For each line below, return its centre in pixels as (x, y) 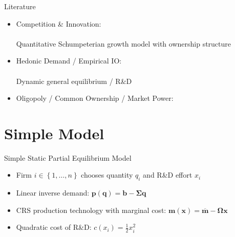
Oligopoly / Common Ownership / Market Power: (95, 98)
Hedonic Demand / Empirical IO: (69, 61)
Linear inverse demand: (53, 193)
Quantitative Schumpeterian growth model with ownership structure (124, 43)
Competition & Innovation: (59, 23)
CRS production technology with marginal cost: (91, 210)
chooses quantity (107, 175)
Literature (20, 6)
